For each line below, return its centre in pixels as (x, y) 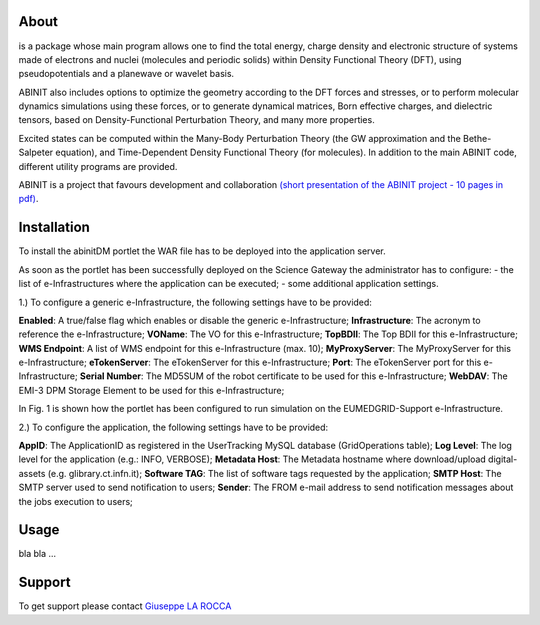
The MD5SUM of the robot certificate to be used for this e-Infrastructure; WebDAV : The (327, 376)
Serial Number (111, 376)
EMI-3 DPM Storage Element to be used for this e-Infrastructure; (151, 390)
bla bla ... (37, 554)
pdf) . (28, 199)
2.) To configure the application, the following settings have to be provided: (173, 427)
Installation (54, 227)
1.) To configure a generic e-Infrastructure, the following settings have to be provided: (195, 302)
